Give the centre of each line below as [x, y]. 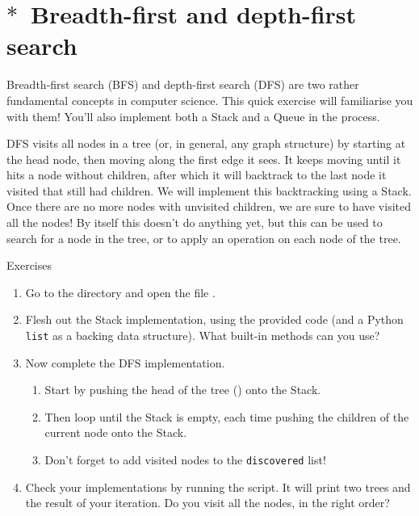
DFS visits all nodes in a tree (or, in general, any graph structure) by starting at [206, 143]
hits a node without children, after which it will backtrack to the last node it [197, 175]
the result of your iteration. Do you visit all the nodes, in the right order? [207, 503]
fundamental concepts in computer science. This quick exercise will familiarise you [210, 100]
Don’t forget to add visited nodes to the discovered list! [185, 460]
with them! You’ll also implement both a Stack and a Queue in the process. [193, 116]
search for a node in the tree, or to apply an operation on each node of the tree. [204, 238]
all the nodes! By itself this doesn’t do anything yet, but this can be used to [195, 222]
